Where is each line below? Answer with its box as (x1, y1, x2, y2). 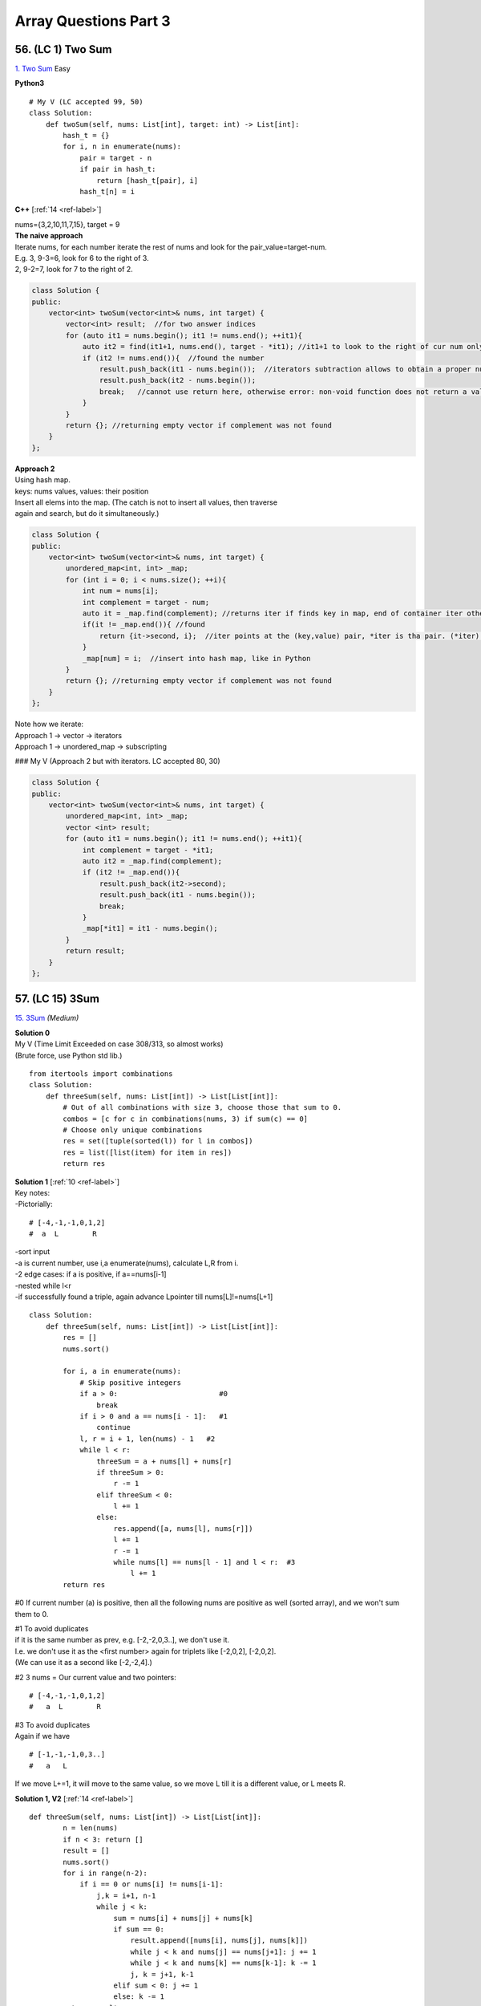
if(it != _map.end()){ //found (82, 620, 206, 629)
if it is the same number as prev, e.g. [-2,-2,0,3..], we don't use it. (14, 1635, 230, 1645)
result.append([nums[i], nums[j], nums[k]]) (130, 1936, 309, 1945)
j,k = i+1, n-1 (96, 1890, 156, 1900)
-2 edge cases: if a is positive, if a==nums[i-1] (14, 1269, 168, 1279)
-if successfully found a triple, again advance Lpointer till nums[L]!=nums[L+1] (14, 1292, 273, 1301)
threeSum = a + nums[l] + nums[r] (96, 1456, 232, 1466)
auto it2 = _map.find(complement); (82, 857, 222, 866)
